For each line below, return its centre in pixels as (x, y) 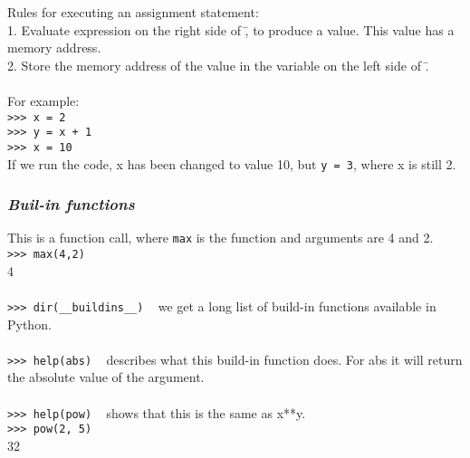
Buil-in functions (71, 204)
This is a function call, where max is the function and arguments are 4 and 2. (221, 238)
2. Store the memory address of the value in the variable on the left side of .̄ (218, 65)
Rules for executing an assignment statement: (133, 12)
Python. (29, 324)
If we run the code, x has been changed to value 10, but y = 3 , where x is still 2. (232, 163)
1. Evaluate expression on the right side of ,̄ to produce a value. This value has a (231, 29)
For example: (43, 100)
